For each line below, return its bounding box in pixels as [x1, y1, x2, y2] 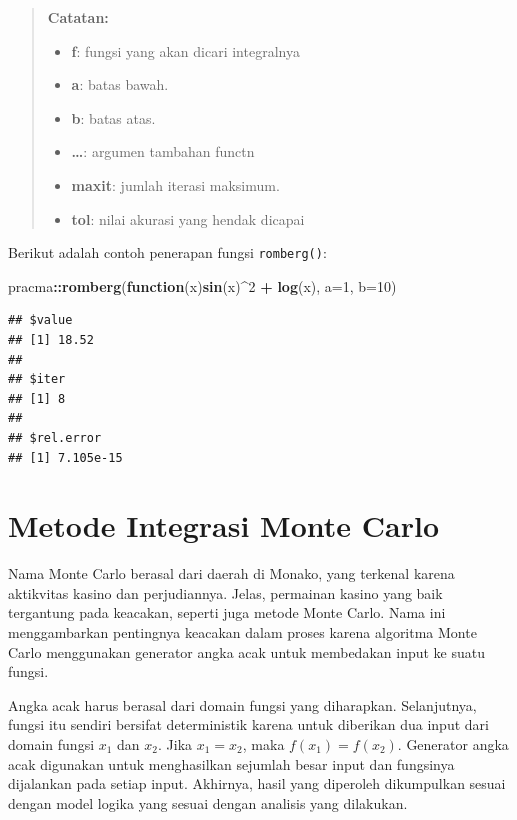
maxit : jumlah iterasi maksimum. [71, 174, 280, 195]
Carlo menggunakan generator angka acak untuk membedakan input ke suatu [8, 641, 486, 662]
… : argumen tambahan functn [71, 141, 255, 162]
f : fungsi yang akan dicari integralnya [71, 40, 300, 61]
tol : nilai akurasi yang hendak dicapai [71, 208, 305, 229]
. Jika [158, 734, 193, 755]
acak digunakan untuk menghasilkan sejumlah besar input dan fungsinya [8, 753, 455, 774]
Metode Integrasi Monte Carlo [8, 505, 439, 546]
